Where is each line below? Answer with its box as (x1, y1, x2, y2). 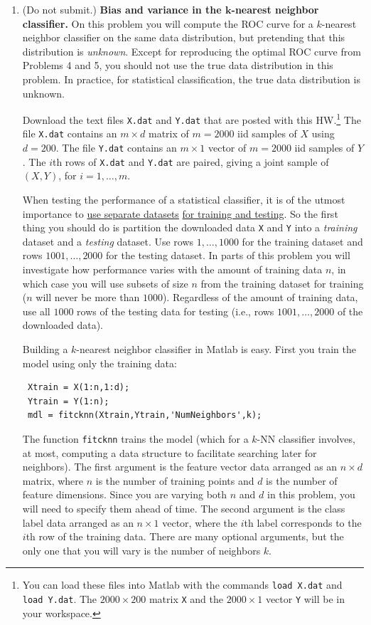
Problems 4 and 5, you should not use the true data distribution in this (22, 58, 333, 73)
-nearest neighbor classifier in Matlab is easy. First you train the (76, 342, 356, 357)
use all (22, 303, 50, 318)
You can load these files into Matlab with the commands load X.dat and (22, 577, 343, 592)
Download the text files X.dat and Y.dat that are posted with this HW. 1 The (22, 110, 361, 127)
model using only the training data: (22, 355, 177, 370)
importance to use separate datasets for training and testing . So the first (22, 206, 338, 221)
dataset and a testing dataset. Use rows (22, 233, 194, 248)
